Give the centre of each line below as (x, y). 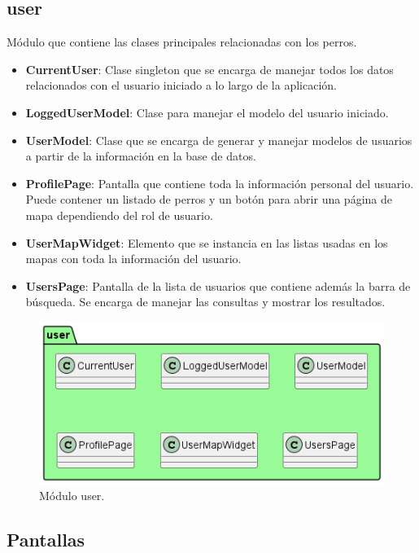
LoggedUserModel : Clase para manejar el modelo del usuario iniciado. (207, 112)
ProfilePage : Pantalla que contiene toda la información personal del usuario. (220, 183)
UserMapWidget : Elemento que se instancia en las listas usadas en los (207, 242)
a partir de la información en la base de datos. (141, 156)
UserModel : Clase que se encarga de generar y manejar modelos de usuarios (219, 140)
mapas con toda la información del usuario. (133, 259)
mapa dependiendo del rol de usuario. (119, 215)
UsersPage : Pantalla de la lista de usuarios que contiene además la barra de (218, 285)
